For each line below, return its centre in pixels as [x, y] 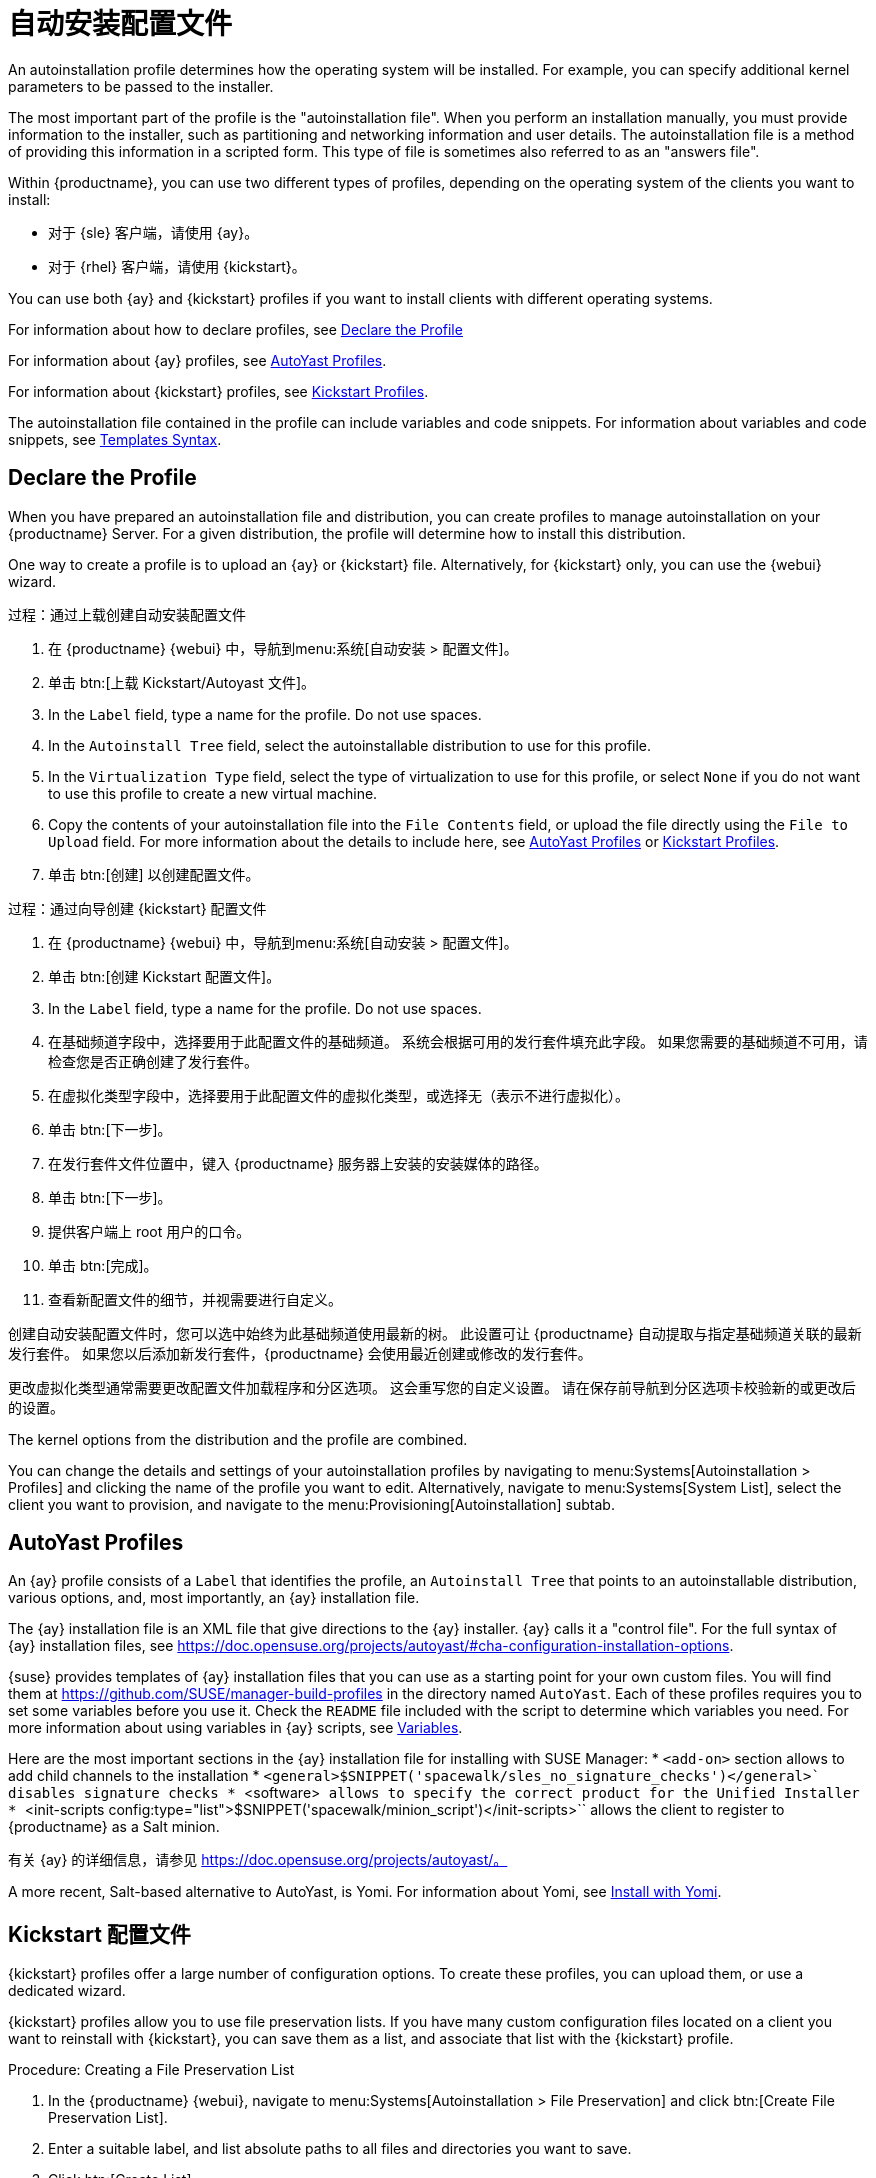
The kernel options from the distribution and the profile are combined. [238, 1439]
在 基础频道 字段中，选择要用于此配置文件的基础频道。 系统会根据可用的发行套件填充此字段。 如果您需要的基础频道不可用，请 [458, 1041]
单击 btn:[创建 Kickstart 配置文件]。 [164, 976]
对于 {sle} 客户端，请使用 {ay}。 [153, 232]
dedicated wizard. [67, 1991]
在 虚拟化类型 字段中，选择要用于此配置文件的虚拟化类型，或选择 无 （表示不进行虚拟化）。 [338, 1095]
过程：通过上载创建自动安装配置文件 [127, 614]
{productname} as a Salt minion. [114, 1827]
